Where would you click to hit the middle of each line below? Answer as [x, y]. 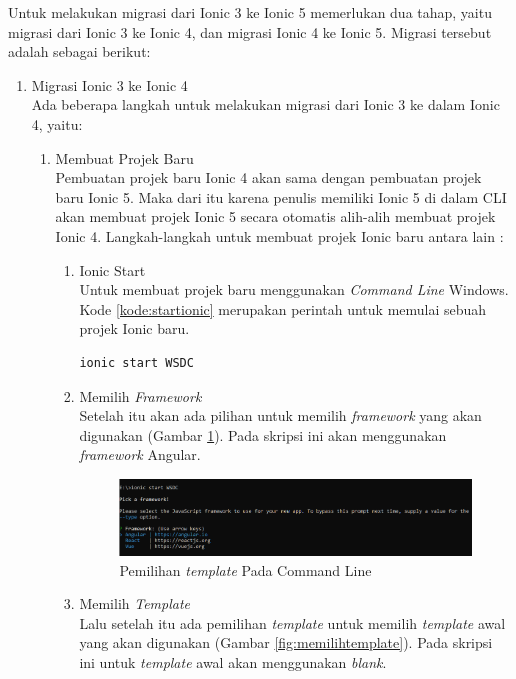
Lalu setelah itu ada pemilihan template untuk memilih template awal [292, 622]
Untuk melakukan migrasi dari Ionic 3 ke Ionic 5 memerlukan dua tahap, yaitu [250, 12]
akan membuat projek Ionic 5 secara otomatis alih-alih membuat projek [275, 216]
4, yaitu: [57, 123]
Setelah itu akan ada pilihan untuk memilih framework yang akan [280, 415]
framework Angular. [140, 454]
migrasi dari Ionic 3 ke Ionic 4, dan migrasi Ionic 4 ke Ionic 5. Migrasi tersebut [250, 31]
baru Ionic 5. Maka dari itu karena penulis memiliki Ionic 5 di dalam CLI [281, 196]
